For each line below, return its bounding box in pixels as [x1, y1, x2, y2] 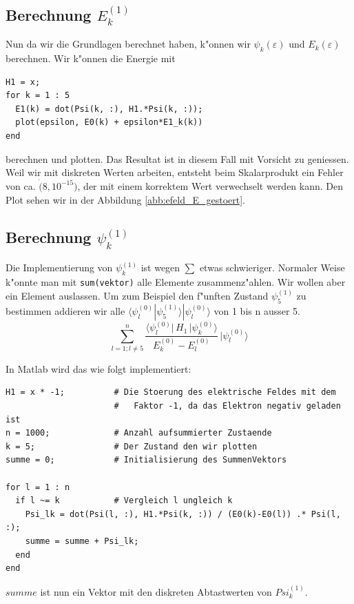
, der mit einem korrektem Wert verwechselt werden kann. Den [77, 178, 344, 193]
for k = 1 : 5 [6, 90, 70, 101]
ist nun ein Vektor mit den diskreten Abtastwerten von [40, 584, 272, 598]
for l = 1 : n [6, 482, 70, 492]
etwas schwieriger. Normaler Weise [199, 260, 345, 275]
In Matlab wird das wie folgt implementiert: [6, 361, 191, 376]
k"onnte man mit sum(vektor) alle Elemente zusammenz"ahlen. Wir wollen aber [6, 274, 346, 289]
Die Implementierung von [6, 260, 113, 275]
